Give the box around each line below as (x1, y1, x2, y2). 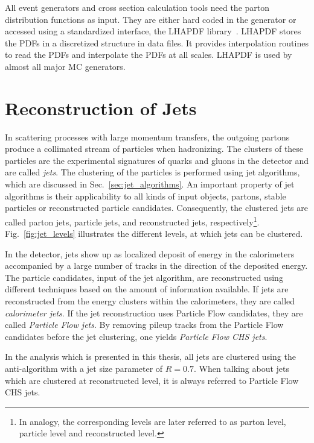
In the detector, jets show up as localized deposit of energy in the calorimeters (5, 247, 295, 260)
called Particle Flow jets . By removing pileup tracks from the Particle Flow (5, 318, 284, 331)
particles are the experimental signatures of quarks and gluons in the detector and (5, 154, 309, 166)
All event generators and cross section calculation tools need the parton (5, 1, 270, 13)
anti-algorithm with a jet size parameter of (5, 362, 163, 375)
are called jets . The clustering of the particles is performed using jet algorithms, (5, 166, 300, 178)
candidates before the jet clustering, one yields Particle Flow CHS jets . (5, 330, 268, 342)
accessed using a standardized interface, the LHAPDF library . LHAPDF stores (5, 25, 301, 37)
